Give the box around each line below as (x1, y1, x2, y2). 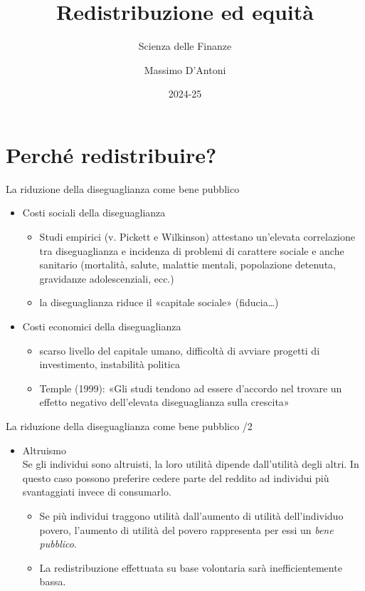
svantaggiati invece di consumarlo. (22, 484, 171, 499)
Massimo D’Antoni (144, 62, 226, 77)
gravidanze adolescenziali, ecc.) (39, 271, 174, 286)
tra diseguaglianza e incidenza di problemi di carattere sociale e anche (39, 243, 344, 258)
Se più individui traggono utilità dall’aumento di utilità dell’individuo (39, 508, 344, 523)
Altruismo (22, 442, 66, 457)
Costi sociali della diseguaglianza (22, 205, 166, 220)
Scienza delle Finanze (138, 38, 232, 53)
